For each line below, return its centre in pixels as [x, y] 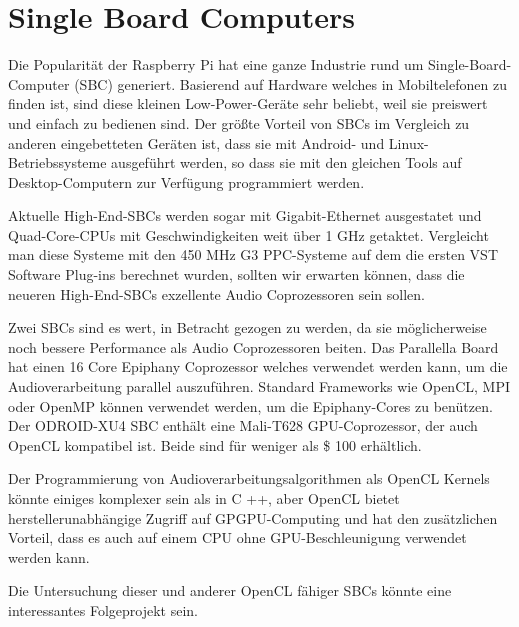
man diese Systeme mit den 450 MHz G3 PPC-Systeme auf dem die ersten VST [253, 254]
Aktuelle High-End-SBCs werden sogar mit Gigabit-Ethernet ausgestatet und [245, 215]
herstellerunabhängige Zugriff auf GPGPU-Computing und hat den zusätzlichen [253, 517]
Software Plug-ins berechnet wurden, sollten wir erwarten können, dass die [236, 274]
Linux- [408, 142]
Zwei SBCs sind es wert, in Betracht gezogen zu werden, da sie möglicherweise [247, 327]
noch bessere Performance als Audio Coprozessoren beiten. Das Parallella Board [253, 346]
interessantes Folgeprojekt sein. [103, 609]
